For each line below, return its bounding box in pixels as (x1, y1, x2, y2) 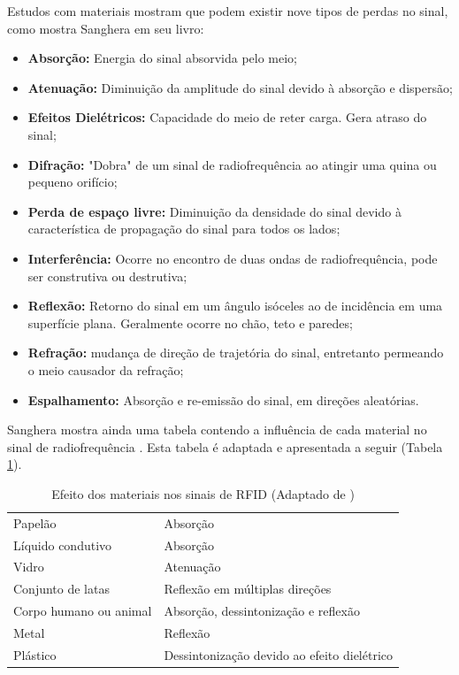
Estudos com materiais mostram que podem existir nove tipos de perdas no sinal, (7, 2, 448, 19)
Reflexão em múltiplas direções (164, 579, 332, 598)
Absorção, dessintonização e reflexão (164, 602, 360, 620)
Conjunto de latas (13, 579, 110, 598)
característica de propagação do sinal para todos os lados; (27, 219, 340, 238)
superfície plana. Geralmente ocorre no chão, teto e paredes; (27, 313, 353, 332)
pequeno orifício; (27, 173, 118, 191)
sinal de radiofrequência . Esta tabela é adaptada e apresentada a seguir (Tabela (7, 437, 443, 456)
